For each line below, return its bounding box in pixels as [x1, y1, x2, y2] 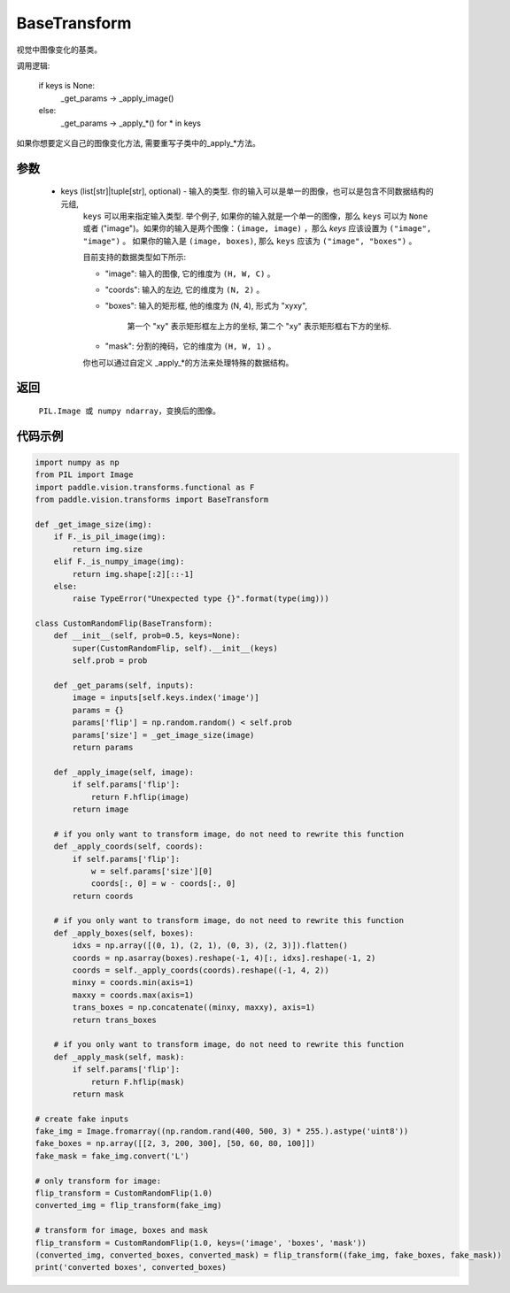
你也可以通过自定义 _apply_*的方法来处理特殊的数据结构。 [82, 357, 294, 367]
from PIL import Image [35, 470, 134, 480]
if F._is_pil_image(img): [53, 532, 166, 542]
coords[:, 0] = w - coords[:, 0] [90, 879, 236, 889]
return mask [72, 1089, 124, 1099]
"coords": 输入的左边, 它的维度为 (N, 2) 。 [104, 284, 265, 296]
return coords [72, 890, 134, 901]
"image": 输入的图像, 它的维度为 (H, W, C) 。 [104, 268, 275, 279]
